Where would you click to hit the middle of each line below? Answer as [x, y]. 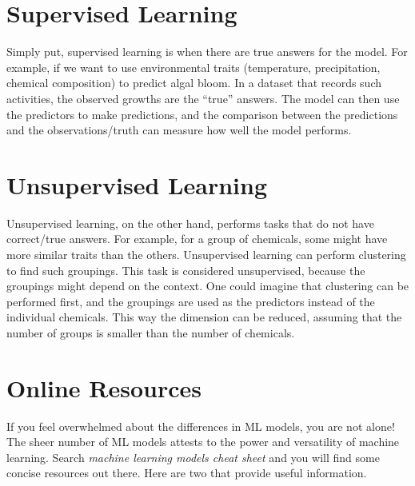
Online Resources [104, 387]
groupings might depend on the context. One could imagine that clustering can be [208, 286]
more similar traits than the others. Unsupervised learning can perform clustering [206, 254]
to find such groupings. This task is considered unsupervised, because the [186, 270]
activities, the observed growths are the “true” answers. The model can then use [203, 98]
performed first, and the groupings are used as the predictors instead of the [191, 301]
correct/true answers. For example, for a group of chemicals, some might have [197, 239]
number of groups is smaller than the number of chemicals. [151, 332]
